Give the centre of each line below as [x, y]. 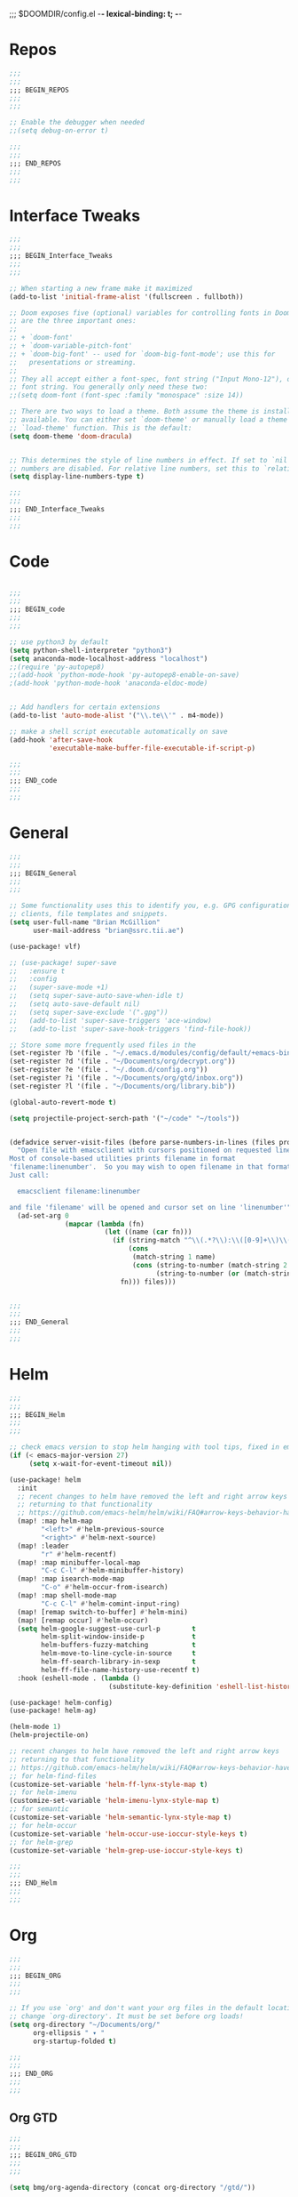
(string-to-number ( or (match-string [225, 1273]
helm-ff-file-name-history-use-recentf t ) [121, 1670]
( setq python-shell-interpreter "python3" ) [91, 650]
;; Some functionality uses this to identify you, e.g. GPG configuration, [152, 906]
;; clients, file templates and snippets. [89, 914]
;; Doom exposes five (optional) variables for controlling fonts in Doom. [152, 313]
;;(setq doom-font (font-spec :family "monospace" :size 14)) [126, 396]
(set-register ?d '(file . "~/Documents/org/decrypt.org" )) [123, 1062]
